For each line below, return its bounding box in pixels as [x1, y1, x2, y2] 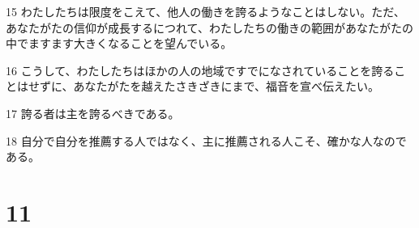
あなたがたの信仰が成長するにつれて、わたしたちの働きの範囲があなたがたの [6, 19, 413, 36]
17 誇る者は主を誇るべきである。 [6, 104, 180, 121]
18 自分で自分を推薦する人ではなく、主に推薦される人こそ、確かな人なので [6, 132, 407, 149]
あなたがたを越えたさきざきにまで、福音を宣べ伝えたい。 [73, 78, 380, 95]
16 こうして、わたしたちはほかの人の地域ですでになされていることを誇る [6, 61, 395, 78]
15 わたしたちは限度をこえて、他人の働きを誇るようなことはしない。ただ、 [6, 3, 405, 19]
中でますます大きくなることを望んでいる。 [6, 35, 233, 52]
